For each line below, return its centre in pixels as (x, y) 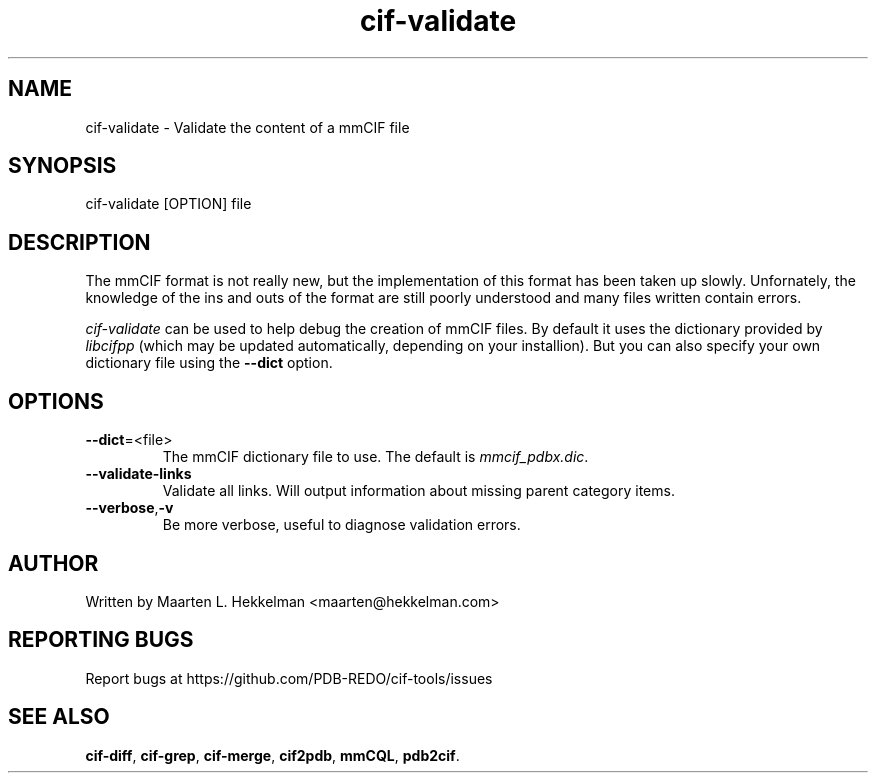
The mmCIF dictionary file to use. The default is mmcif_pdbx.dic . (375, 457)
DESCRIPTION (79, 242)
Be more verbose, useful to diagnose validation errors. (341, 525)
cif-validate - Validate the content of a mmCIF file (247, 127)
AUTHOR (53, 563)
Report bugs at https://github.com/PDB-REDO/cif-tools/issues (289, 678)
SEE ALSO (59, 717)
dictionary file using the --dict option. (209, 363)
